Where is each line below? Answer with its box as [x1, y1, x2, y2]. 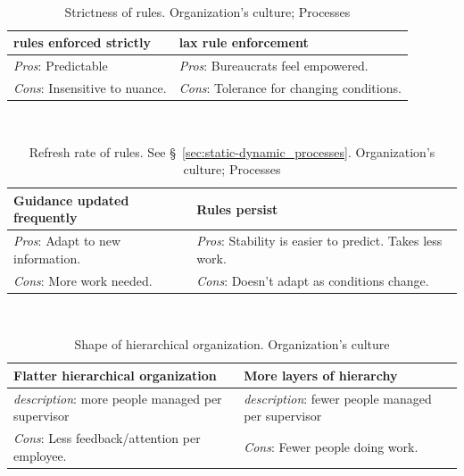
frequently [13, 208, 78, 227]
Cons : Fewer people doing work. [244, 437, 418, 455]
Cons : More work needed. [13, 271, 153, 289]
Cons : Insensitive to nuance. [13, 78, 167, 96]
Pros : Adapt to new [13, 231, 121, 250]
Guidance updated [13, 190, 129, 209]
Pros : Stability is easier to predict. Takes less [196, 231, 443, 250]
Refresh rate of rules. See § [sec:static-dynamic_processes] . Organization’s [29, 142, 435, 161]
